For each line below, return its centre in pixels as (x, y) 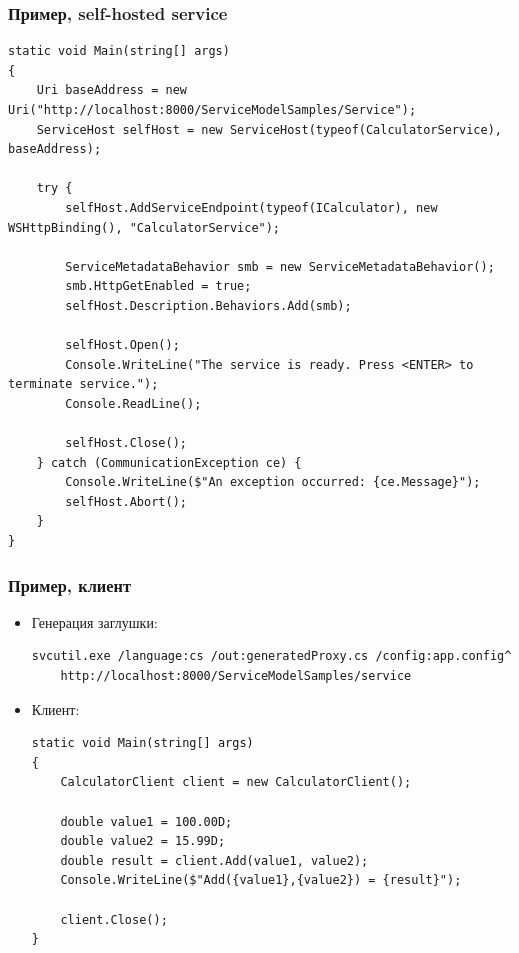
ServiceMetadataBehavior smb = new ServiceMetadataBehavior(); (280, 266)
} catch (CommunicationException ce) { (169, 462)
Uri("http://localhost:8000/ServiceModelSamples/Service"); (212, 110)
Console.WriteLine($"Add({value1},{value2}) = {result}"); (261, 880)
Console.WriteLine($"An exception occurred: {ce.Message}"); (273, 482)
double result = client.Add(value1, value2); (214, 860)
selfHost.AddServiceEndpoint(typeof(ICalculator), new (251, 207)
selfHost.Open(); (122, 345)
